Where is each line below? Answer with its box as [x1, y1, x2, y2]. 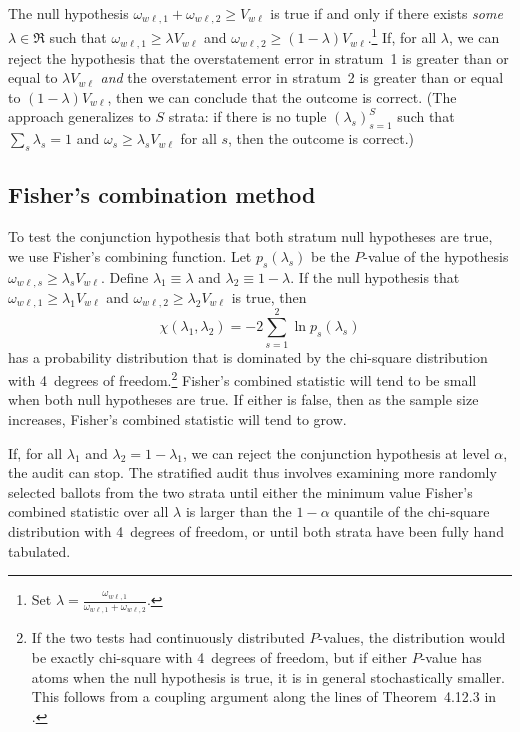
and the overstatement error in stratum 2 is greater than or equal [100, 67, 504, 88]
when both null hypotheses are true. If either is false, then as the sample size [8, 389, 479, 410]
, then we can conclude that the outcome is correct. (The [107, 86, 457, 107]
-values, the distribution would [318, 627, 506, 648]
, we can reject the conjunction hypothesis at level [183, 442, 490, 463]
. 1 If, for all [367, 24, 437, 48]
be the [311, 245, 350, 266]
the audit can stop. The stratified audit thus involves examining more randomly [8, 462, 497, 483]
